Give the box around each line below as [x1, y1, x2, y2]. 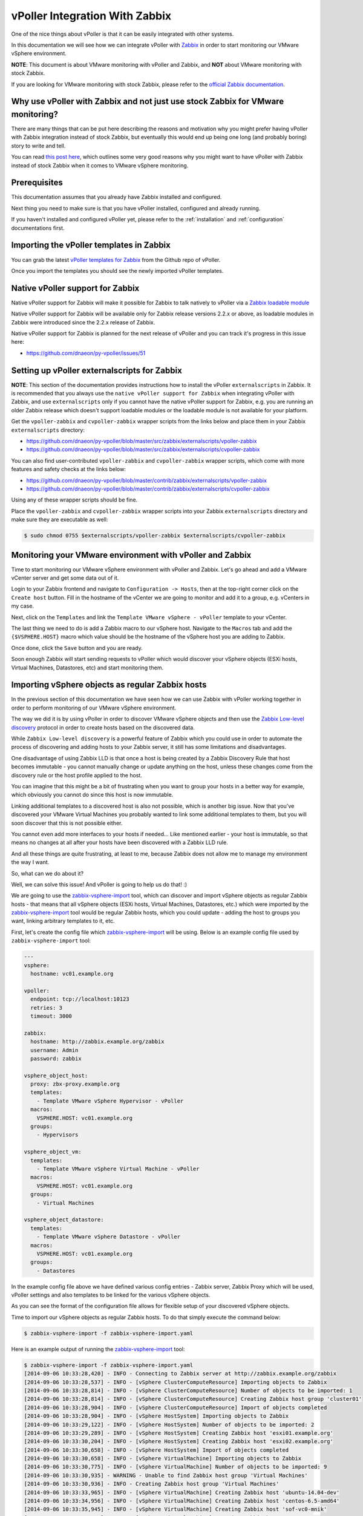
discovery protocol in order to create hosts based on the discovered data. [11, 723, 195, 731]
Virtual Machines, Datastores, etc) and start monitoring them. [11, 664, 163, 671]
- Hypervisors [36, 1132, 79, 1138]
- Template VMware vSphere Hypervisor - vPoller [36, 1098, 184, 1104]
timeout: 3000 [30, 1013, 73, 1019]
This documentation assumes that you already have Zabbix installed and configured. [11, 193, 222, 201]
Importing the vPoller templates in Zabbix [11, 240, 171, 250]
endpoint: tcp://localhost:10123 [30, 996, 129, 1003]
